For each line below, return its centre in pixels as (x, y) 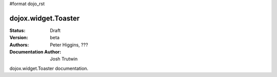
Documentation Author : (35, 52)
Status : (17, 30)
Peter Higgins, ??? (69, 45)
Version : (19, 38)
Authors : (19, 45)
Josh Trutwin (64, 59)
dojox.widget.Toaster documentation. (49, 68)
